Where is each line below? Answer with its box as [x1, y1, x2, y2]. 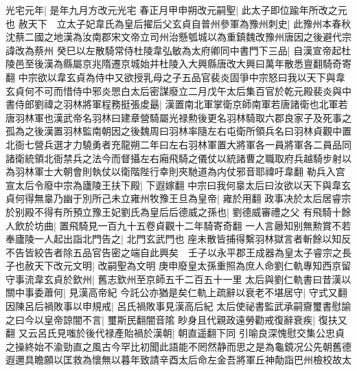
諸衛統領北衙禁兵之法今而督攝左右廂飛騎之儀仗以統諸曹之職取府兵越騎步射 [5, 150, 342, 165]
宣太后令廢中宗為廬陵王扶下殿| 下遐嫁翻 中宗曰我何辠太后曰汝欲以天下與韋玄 [5, 177, 352, 192]
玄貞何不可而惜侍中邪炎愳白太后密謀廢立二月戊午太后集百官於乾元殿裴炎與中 [5, 83, 352, 98]
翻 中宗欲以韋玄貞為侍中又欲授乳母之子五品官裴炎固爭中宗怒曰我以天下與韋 [5, 69, 345, 84]
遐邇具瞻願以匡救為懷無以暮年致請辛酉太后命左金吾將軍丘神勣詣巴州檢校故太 [5, 352, 352, 367]
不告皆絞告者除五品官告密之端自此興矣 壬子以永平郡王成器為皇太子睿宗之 [5, 245, 342, 259]
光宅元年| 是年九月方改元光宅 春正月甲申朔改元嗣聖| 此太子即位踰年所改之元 [5, 3, 347, 16]
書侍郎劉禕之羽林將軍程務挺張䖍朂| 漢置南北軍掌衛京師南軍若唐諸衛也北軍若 [5, 97, 348, 111]
